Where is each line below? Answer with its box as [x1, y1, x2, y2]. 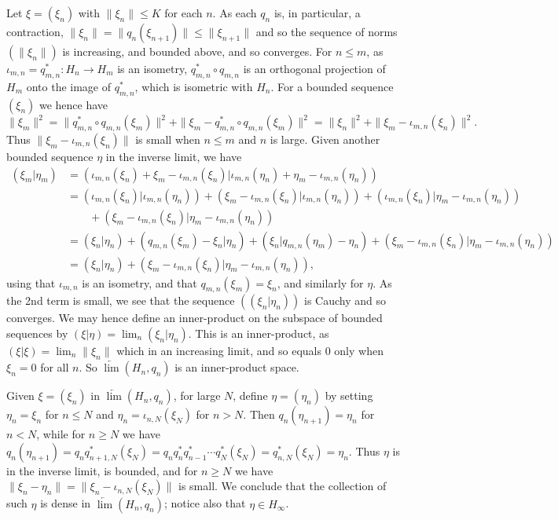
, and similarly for [277, 274, 364, 291]
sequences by [6, 325, 68, 342]
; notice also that [163, 495, 246, 511]
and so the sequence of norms [255, 24, 398, 39]
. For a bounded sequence [270, 78, 394, 94]
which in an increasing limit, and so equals [116, 342, 321, 359]
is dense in [40, 495, 91, 511]
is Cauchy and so [304, 292, 386, 309]
